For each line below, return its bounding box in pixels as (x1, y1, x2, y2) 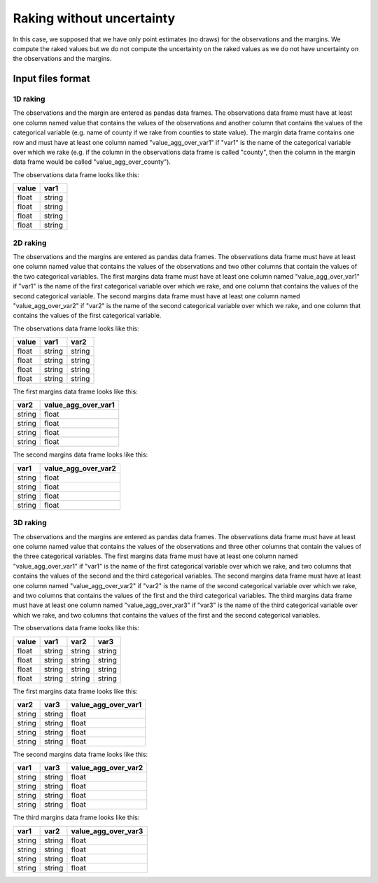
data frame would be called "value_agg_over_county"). (13, 158, 171, 166)
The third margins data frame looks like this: (13, 813, 140, 822)
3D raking (13, 518, 47, 528)
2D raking (13, 238, 47, 248)
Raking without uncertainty (13, 11, 176, 26)
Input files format (13, 73, 90, 85)
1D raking (13, 95, 45, 104)
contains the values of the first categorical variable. (13, 312, 162, 320)
